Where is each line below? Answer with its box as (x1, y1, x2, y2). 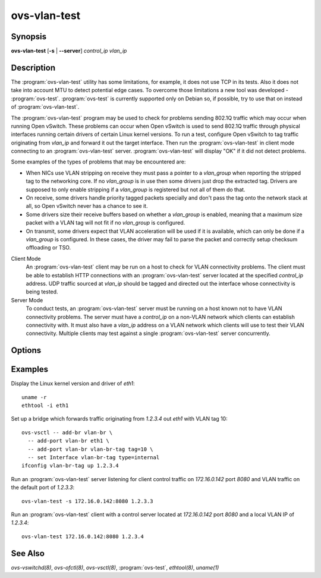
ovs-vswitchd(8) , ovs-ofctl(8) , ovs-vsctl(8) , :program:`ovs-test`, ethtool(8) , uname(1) (11, 564, 219, 571)
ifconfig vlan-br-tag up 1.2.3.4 (21, 462, 119, 469)
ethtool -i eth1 (21, 402, 69, 409)
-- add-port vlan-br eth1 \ (27, 437, 110, 444)
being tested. (26, 288, 59, 295)
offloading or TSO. (26, 244, 71, 251)
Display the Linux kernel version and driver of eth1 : (11, 380, 135, 387)
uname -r (21, 394, 47, 400)
